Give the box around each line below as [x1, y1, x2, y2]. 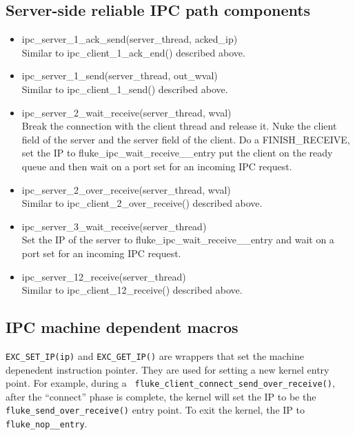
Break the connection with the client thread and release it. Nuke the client [21, 119, 337, 133]
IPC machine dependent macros [6, 316, 239, 338]
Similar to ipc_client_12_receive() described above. [21, 283, 243, 297]
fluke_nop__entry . [6, 416, 88, 431]
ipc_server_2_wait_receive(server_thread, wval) [21, 105, 232, 119]
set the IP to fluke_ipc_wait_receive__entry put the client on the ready [21, 145, 333, 160]
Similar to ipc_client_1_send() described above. [21, 81, 228, 96]
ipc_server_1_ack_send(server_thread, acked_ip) [21, 32, 238, 46]
